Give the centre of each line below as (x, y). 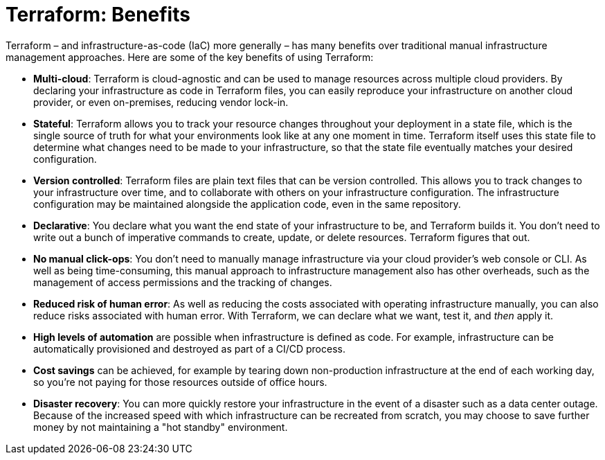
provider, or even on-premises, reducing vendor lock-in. (161, 102)
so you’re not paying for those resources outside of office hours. (180, 382)
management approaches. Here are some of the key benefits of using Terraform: (190, 57)
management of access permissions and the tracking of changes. (183, 282)
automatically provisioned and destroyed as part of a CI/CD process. (189, 348)
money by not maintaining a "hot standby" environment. (161, 427)
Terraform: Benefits (98, 15)
